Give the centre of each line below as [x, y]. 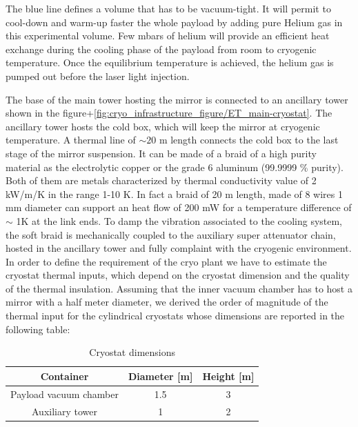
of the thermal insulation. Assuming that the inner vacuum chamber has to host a [179, 288]
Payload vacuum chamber [64, 394]
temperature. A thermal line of [71, 140]
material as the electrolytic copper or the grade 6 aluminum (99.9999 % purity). [175, 167]
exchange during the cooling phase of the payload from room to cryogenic [161, 49]
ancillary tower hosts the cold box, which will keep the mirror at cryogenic [163, 126]
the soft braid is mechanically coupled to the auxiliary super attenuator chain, [171, 234]
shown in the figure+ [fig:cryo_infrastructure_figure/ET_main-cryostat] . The [169, 113]
